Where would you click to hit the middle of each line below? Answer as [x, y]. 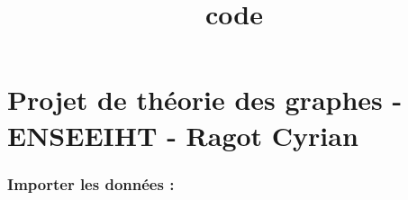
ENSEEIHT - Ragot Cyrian [183, 135]
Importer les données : [91, 183]
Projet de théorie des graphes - [205, 100]
